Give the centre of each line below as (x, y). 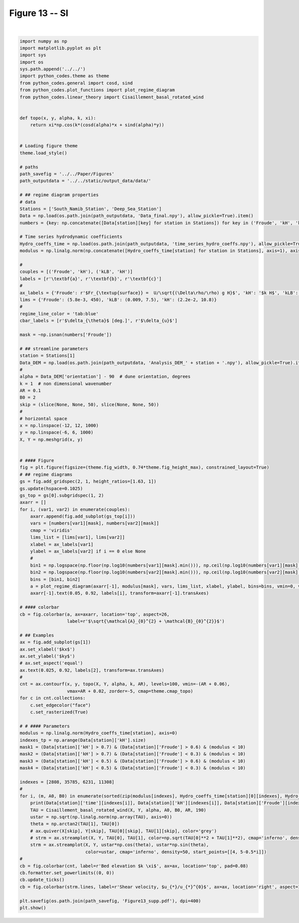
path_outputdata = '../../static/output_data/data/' (85, 181)
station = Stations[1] (47, 356)
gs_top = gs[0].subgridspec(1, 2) (62, 495)
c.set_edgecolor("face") (61, 705)
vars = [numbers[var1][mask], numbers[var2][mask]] (95, 523)
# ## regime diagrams (46, 474)
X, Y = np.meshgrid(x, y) (51, 439)
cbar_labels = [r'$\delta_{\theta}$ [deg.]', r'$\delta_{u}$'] (99, 321)
